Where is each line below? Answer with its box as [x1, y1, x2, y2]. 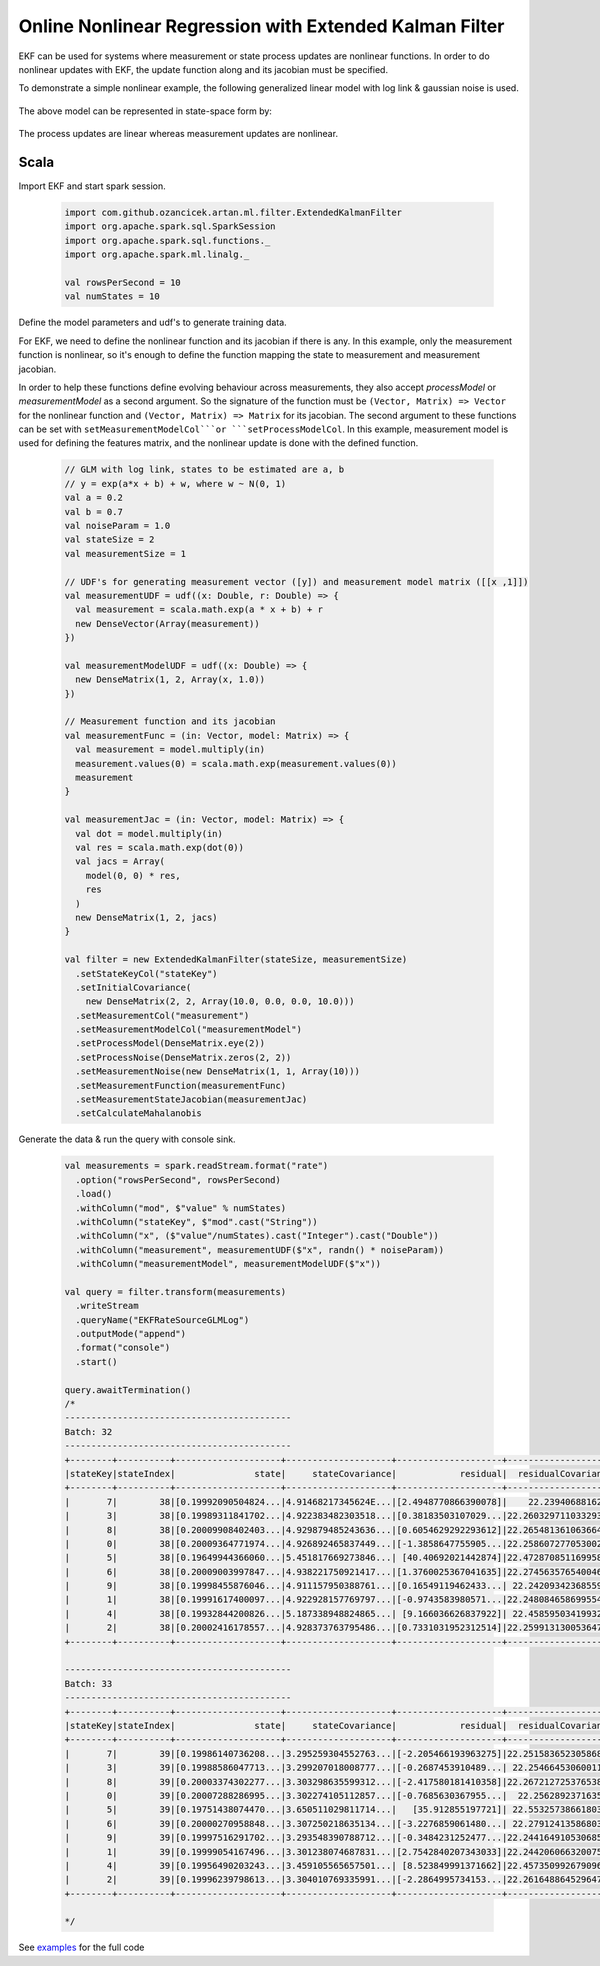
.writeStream [75, 1300, 139, 1312]
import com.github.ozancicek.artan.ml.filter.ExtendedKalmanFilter [64, 207, 403, 218]
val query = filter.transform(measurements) [64, 1286, 287, 1297]
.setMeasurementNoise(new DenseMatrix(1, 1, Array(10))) [75, 1066, 360, 1077]
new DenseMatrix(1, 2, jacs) [75, 911, 219, 923]
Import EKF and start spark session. [18, 180, 167, 192]
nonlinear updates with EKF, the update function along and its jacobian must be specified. [18, 63, 389, 75]
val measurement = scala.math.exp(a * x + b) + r [75, 604, 324, 615]
